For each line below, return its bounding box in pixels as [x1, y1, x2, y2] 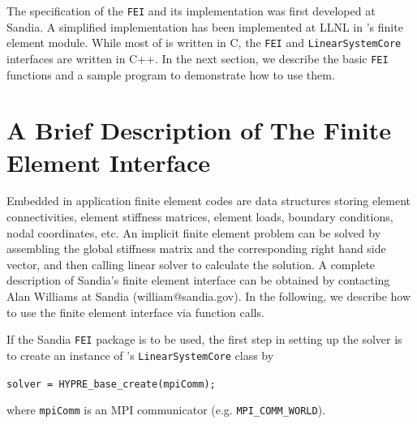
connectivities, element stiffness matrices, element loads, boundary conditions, [6, 208, 393, 225]
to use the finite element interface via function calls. [6, 303, 264, 320]
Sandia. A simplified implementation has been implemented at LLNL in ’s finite [6, 18, 403, 35]
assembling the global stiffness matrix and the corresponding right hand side [6, 240, 386, 257]
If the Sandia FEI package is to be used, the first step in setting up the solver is [6, 331, 402, 348]
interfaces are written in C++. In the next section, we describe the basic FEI [6, 49, 389, 66]
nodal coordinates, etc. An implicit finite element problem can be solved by [6, 224, 381, 241]
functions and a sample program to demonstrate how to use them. [6, 66, 335, 83]
